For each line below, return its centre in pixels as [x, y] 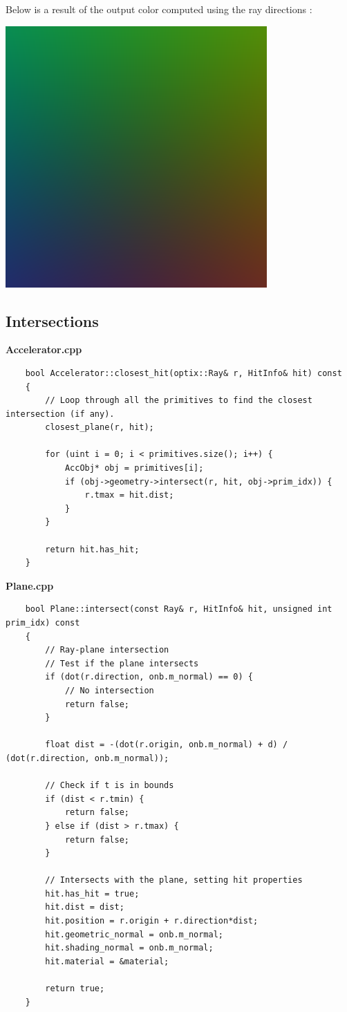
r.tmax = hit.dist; [129, 495]
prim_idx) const [43, 623]
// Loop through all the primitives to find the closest [179, 401]
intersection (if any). [60, 414]
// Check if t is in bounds [110, 786]
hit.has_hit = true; [92, 893]
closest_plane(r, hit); [100, 428]
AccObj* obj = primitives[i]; [134, 468]
